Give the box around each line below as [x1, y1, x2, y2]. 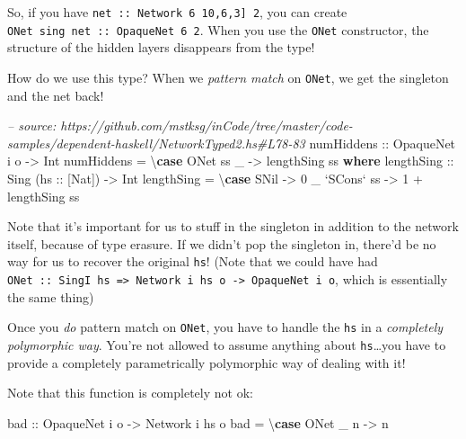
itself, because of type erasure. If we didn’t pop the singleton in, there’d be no [7, 234, 436, 253]
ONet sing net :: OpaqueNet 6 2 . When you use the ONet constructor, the [7, 20, 429, 39]
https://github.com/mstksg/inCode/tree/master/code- [60, 116, 353, 135]
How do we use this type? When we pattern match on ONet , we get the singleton [7, 67, 449, 86]
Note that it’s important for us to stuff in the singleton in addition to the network [7, 217, 459, 236]
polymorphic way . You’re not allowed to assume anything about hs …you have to [7, 335, 446, 354]
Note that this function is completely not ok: [7, 383, 253, 402]
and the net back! [7, 85, 104, 104]
